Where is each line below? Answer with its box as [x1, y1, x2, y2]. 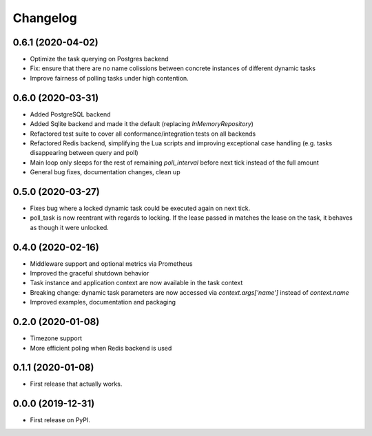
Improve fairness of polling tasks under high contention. [30, 74, 189, 82]
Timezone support [30, 334, 83, 342]
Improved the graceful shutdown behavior [30, 269, 149, 278]
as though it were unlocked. [30, 223, 110, 231]
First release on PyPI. [30, 416, 91, 424]
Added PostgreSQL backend [30, 110, 111, 118]
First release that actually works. [30, 380, 123, 388]
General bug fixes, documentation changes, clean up [30, 168, 180, 176]
